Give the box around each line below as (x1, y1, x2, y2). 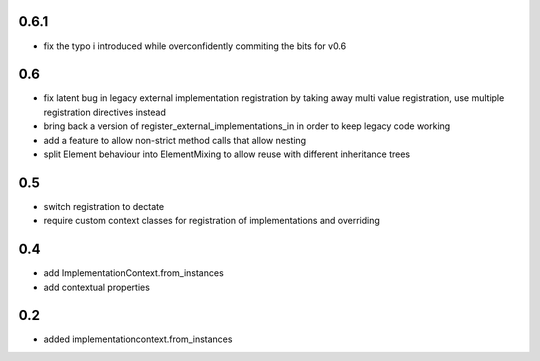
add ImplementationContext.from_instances (43, 267, 224, 279)
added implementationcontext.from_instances (43, 333, 233, 345)
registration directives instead (43, 106, 167, 118)
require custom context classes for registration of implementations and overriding (43, 215, 380, 227)
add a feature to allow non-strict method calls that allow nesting (43, 134, 307, 146)
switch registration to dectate (43, 200, 165, 212)
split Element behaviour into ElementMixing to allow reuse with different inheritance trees (43, 148, 410, 160)
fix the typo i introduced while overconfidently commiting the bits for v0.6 (43, 40, 347, 52)
